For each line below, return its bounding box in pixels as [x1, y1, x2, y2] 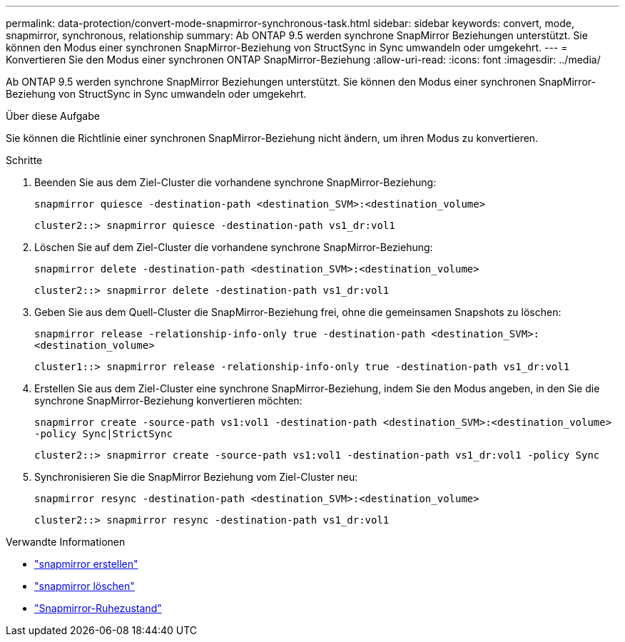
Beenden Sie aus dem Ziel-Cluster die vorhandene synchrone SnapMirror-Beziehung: [34, 176, 437, 188]
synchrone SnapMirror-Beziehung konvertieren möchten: [34, 394, 303, 407]
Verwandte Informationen [6, 536, 126, 548]
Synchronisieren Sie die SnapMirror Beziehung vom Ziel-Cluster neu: [34, 471, 358, 483]
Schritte [6, 154, 43, 166]
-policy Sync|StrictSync [34, 428, 173, 439]
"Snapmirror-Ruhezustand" [34, 602, 162, 614]
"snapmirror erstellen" [34, 558, 138, 570]
